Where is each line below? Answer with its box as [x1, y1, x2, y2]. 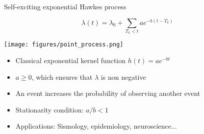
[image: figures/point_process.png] [4, 41, 124, 48]
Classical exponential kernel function [15, 55, 126, 65]
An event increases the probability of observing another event [15, 88, 201, 98]
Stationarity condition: [15, 104, 84, 114]
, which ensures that [31, 71, 93, 82]
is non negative [101, 71, 146, 82]
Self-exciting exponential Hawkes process [4, 1, 127, 11]
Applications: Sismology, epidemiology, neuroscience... [15, 121, 177, 131]
